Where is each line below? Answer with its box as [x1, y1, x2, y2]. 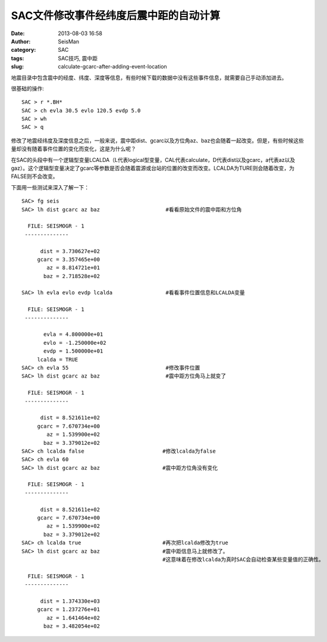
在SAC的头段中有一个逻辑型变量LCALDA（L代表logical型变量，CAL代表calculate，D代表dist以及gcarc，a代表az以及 [11, 156, 295, 163]
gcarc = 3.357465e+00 [37, 256, 100, 263]
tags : [11, 54, 24, 62]
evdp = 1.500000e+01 [43, 348, 103, 354]
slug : [11, 63, 24, 70]
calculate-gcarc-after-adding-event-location [58, 63, 168, 70]
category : [11, 46, 36, 54]
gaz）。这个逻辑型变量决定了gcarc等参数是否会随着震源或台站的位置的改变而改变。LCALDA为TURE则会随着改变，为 [11, 164, 295, 172]
